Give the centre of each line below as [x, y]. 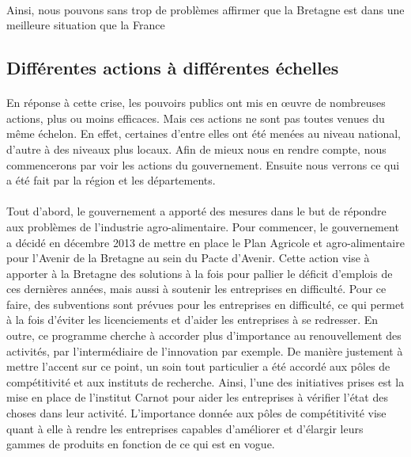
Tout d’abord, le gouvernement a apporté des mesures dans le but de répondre [196, 211]
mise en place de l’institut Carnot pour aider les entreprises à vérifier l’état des [197, 397]
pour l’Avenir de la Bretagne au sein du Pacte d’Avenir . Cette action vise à [188, 258]
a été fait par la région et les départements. [111, 180]
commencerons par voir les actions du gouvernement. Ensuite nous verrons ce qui [203, 164]
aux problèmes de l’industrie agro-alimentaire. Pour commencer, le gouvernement [203, 226]
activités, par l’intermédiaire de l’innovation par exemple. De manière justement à [205, 350]
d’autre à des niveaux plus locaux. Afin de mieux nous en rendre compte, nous [196, 149]
